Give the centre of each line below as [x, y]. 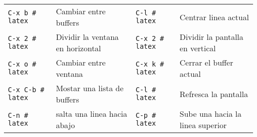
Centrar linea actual [214, 17]
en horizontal [79, 48]
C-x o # [22, 64]
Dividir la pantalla [212, 37]
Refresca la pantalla [214, 94]
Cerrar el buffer [206, 62]
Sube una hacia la [211, 114]
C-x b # [22, 13]
